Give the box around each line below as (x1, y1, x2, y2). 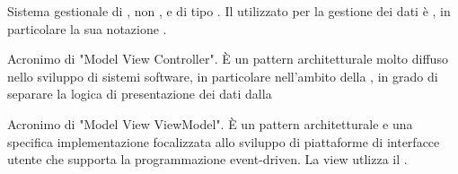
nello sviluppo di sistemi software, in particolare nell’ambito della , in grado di (7, 66, 438, 85)
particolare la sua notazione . (7, 19, 167, 38)
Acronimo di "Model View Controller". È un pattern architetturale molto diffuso (7, 49, 448, 68)
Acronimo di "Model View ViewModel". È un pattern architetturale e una (7, 114, 413, 133)
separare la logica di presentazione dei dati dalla (7, 84, 272, 103)
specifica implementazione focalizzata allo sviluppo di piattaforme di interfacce (7, 132, 440, 151)
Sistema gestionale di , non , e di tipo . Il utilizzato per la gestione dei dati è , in (7, 2, 451, 20)
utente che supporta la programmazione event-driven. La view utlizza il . (7, 150, 408, 169)
